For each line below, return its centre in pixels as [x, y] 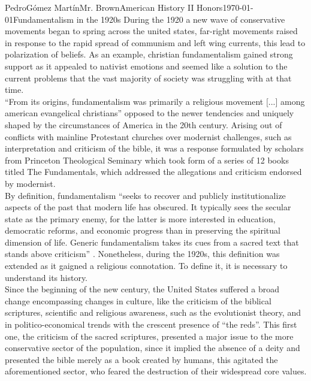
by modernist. [30, 183]
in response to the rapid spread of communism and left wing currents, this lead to [155, 42]
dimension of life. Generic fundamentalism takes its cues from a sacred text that [152, 242]
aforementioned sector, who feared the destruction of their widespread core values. [156, 371]
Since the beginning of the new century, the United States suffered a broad [142, 289]
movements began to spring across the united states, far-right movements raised [151, 31]
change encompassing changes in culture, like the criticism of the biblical [138, 300]
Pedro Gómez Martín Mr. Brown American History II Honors [114, 7]
